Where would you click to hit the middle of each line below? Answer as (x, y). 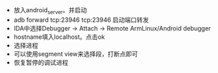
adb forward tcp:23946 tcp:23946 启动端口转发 (81, 20)
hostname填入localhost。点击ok (59, 37)
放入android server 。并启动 (50, 11)
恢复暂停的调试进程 (41, 62)
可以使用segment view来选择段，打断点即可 (76, 54)
